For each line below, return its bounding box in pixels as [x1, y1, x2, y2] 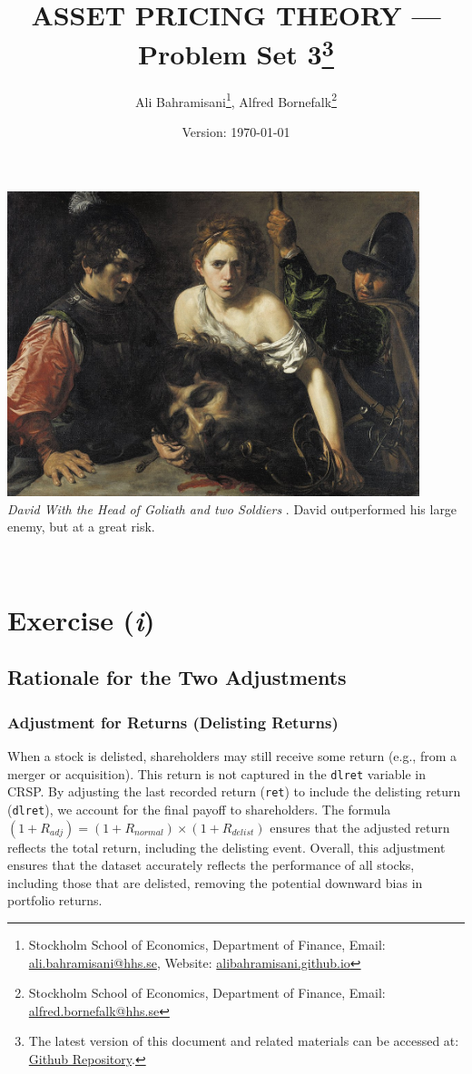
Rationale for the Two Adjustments [7, 663, 347, 691]
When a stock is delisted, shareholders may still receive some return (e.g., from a [7, 747, 457, 765]
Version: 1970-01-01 [182, 122, 290, 141]
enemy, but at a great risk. [7, 517, 155, 536]
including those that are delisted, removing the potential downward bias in [7, 873, 423, 892]
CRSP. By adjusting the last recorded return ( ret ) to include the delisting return [7, 782, 461, 801]
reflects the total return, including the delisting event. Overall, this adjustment [7, 837, 446, 856]
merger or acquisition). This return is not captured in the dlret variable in [7, 764, 427, 783]
